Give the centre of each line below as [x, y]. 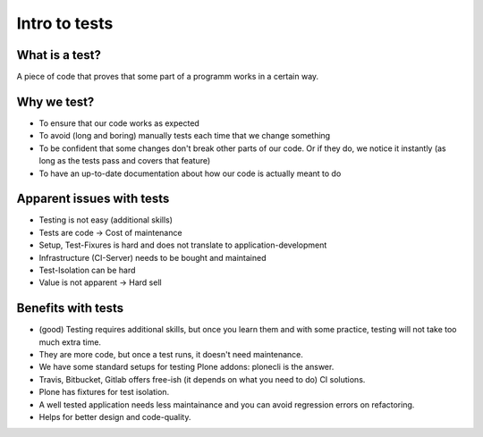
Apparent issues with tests [93, 199]
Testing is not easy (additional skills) [106, 220]
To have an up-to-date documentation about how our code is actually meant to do [190, 173]
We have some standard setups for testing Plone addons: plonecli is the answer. [186, 367]
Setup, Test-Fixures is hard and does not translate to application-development [183, 245]
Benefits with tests [70, 308]
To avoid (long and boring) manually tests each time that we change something [185, 136]
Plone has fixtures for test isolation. [104, 392]
